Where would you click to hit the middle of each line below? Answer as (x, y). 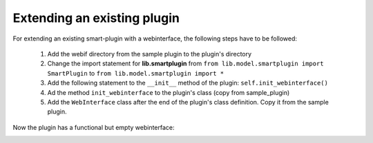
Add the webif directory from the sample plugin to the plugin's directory (150, 54)
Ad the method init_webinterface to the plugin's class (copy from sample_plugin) (169, 92)
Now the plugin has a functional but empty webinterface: (94, 127)
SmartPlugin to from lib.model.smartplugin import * (136, 73)
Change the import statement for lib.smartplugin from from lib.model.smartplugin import (185, 64)
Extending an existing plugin (96, 18)
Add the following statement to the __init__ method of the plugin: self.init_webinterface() (188, 83)
